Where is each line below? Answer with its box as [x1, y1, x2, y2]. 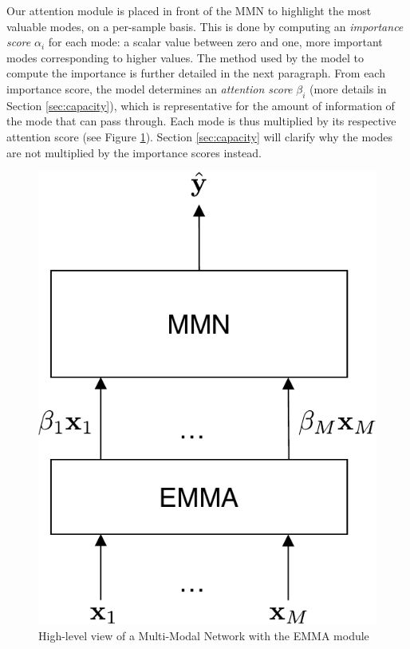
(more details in [309, 80, 387, 97]
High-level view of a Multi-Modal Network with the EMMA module [38, 627, 369, 643]
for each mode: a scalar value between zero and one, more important [48, 34, 383, 50]
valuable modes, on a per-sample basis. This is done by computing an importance [6, 18, 404, 34]
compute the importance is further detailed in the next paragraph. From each [6, 65, 385, 81]
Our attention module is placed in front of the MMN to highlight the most [6, 2, 372, 18]
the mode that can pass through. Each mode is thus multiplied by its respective [6, 113, 396, 129]
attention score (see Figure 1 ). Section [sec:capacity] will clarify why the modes [6, 128, 392, 144]
